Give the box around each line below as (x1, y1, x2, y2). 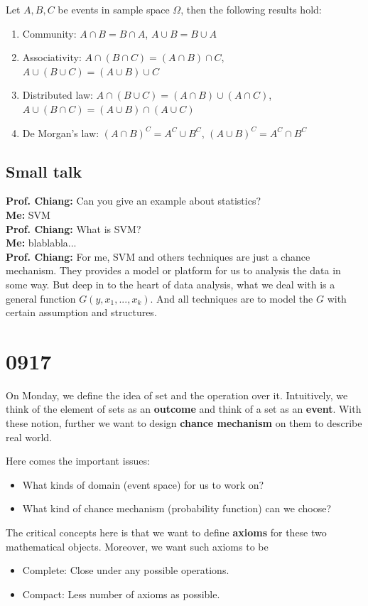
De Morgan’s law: (22, 125, 99, 140)
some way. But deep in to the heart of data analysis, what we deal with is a (6, 276, 335, 291)
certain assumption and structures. (6, 305, 157, 320)
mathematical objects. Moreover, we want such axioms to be (6, 539, 269, 553)
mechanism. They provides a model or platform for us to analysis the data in (6, 263, 341, 278)
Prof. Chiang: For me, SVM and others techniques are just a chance (6, 249, 310, 264)
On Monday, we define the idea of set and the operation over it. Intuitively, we (6, 387, 348, 402)
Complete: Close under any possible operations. (22, 563, 229, 578)
